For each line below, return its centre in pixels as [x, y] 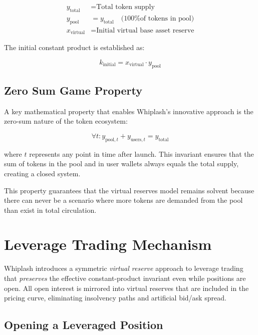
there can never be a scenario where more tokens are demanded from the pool [123, 200]
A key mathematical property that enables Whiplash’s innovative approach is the [129, 111]
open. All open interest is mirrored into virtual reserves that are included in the [126, 288]
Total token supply [125, 7]
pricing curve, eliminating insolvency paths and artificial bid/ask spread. [115, 298]
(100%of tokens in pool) [158, 18]
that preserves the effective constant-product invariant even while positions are [125, 278]
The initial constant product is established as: [74, 47]
